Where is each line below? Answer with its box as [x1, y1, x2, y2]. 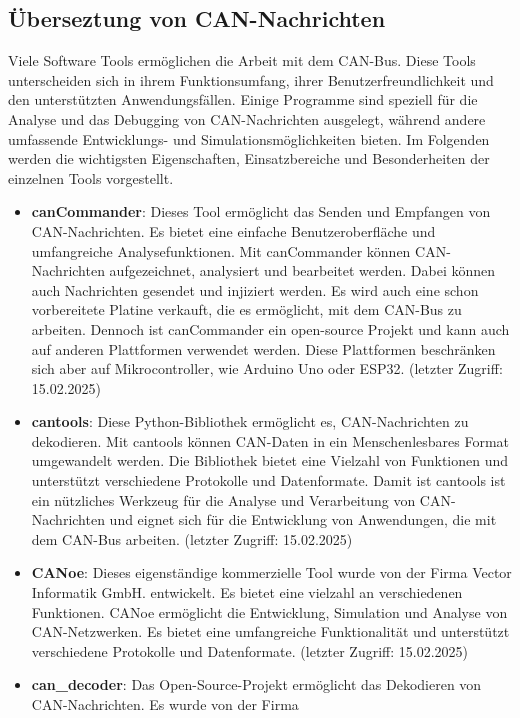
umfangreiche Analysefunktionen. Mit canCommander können [31, 240, 411, 261]
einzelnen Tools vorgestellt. [8, 167, 174, 188]
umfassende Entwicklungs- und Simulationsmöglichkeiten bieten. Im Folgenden [8, 128, 490, 149]
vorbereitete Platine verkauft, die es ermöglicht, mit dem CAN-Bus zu [31, 299, 462, 320]
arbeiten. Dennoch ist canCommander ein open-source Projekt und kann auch [31, 318, 510, 339]
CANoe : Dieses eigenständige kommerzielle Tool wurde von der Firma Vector [31, 562, 512, 583]
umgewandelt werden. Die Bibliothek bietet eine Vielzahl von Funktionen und [31, 450, 509, 471]
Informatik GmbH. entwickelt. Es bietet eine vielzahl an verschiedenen [31, 582, 463, 603]
